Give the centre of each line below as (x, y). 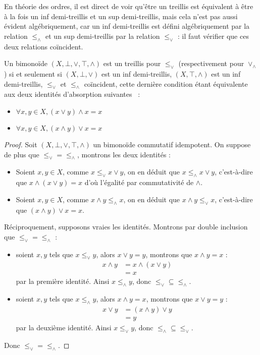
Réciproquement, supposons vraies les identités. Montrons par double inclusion (126, 227)
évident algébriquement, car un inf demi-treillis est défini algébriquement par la (127, 26)
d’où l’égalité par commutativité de (139, 182)
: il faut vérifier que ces (213, 36)
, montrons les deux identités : (124, 154)
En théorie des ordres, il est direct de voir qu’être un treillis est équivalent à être (129, 6)
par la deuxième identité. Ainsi (64, 328)
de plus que (22, 154)
